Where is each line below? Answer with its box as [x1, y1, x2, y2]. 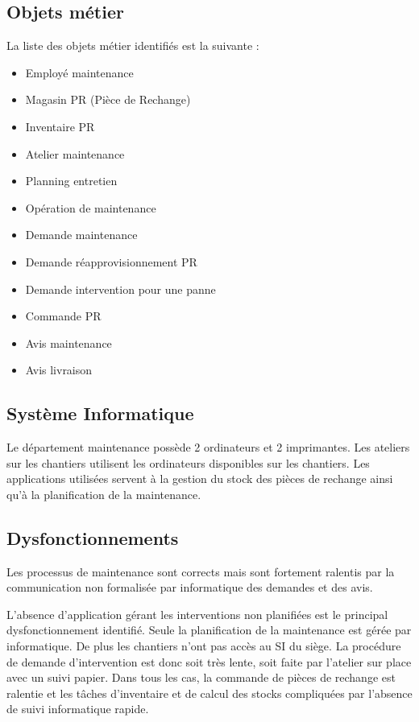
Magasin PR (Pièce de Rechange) [25, 91, 191, 108]
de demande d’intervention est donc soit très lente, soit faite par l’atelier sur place [6, 653, 412, 670]
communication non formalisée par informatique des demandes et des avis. [6, 579, 373, 596]
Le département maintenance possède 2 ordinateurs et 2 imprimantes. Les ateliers [6, 439, 410, 456]
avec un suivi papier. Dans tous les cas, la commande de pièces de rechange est [6, 669, 396, 686]
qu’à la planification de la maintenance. [6, 485, 201, 502]
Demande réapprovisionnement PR [25, 253, 197, 270]
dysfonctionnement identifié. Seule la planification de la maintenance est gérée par [6, 621, 412, 638]
